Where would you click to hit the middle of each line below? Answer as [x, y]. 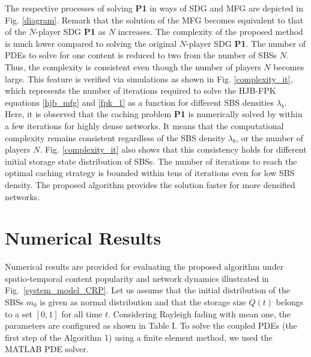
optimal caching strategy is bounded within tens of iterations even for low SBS [150, 173]
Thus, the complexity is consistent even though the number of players [133, 66]
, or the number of [269, 137]
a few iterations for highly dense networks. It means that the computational [144, 125]
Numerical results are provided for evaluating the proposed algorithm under [144, 267]
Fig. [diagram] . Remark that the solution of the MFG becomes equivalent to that [154, 20]
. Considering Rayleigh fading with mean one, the [200, 313]
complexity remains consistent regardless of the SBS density [115, 137]
